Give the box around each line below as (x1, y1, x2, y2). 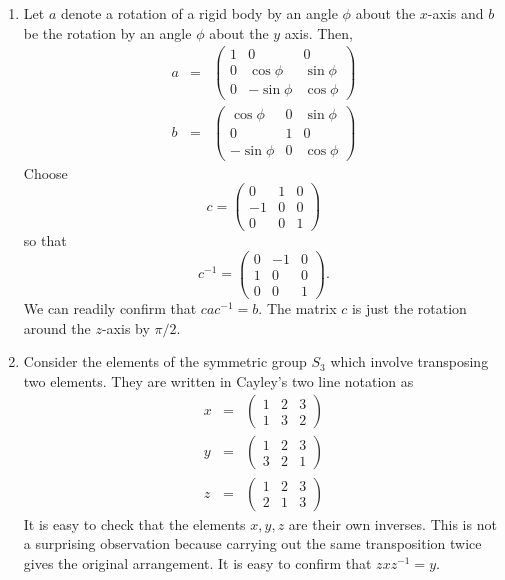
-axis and (427, 3, 484, 23)
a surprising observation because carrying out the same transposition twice (23, 533, 482, 554)
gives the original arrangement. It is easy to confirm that (23, 552, 372, 573)
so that (23, 230, 67, 251)
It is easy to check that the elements (23, 513, 246, 534)
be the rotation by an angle (23, 22, 192, 43)
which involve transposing (330, 351, 489, 372)
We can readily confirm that (23, 298, 197, 319)
